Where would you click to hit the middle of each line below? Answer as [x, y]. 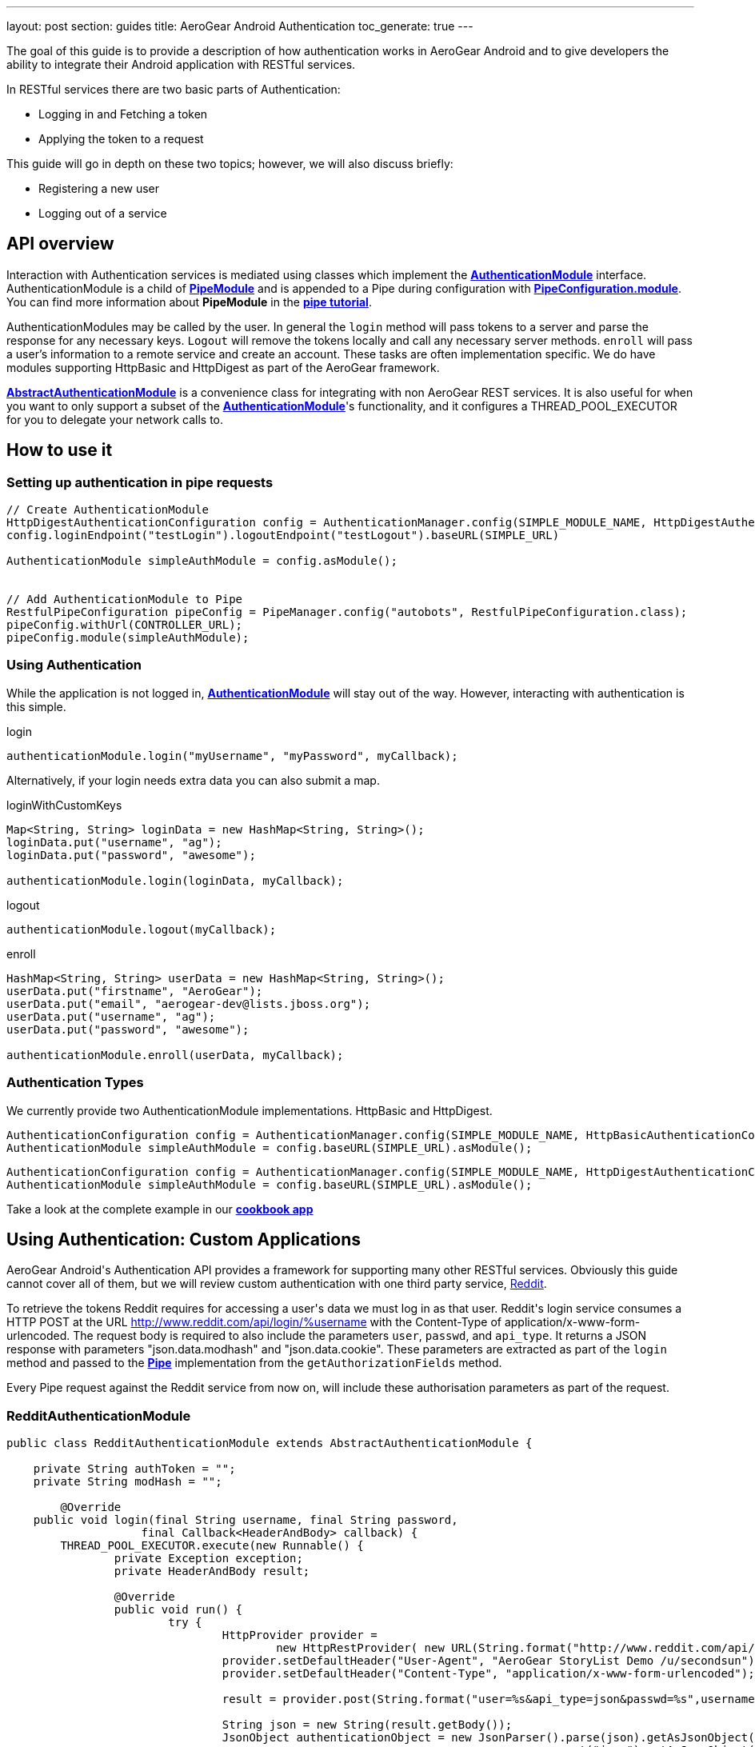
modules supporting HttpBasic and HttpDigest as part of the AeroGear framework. [223, 367]
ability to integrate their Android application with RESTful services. [181, 64]
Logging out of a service [103, 213]
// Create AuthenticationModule [108, 510]
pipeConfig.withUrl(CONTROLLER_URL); [125, 625]
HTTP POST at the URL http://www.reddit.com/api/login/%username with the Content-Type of [254, 1322]
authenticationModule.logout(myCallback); [142, 929]
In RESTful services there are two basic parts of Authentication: [174, 89]
